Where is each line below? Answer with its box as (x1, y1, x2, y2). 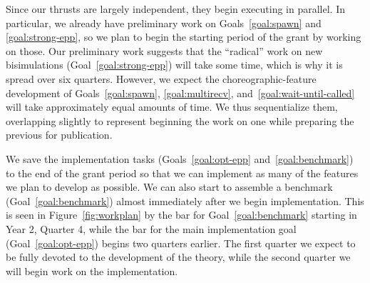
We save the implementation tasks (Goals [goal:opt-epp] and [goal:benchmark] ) (6, 151, 354, 166)
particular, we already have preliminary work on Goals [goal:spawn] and (6, 15, 322, 30)
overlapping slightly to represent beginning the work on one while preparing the (6, 113, 354, 128)
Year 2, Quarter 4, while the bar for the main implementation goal (6, 221, 297, 236)
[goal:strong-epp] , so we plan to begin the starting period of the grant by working (6, 29, 361, 44)
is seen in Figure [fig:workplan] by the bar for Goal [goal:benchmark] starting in (6, 207, 357, 222)
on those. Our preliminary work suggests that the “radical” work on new (6, 43, 323, 58)
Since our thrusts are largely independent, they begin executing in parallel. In (6, 1, 346, 16)
